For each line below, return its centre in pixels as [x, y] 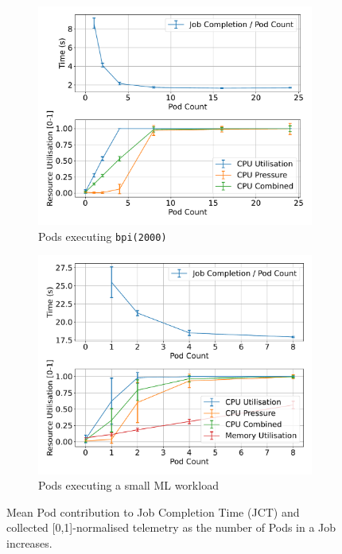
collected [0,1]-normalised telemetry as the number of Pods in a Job [171, 527]
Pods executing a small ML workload [128, 485]
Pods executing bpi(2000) [103, 236]
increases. [29, 542]
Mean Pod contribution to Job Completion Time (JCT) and [153, 511]
